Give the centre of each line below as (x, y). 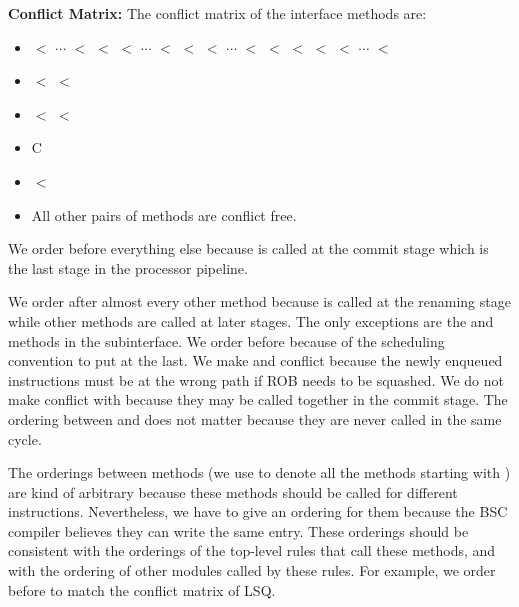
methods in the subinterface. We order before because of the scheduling (226, 340)
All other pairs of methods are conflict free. (164, 214)
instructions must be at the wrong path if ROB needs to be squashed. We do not (256, 379)
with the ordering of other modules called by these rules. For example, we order (252, 570)
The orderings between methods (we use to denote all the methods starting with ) (259, 472)
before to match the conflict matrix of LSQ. (142, 589)
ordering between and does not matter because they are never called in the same (255, 418)
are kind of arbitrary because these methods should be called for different (233, 491)
